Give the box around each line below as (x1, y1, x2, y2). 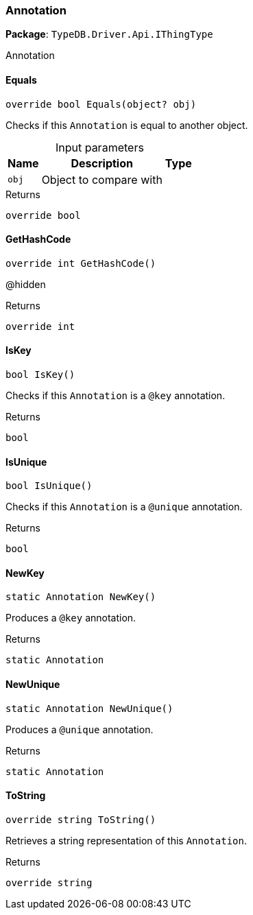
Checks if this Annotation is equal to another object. (5, 119, 248, 131)
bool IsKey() (5, 369, 75, 381)
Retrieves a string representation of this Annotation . (5, 834, 247, 846)
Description (71, 156, 133, 170)
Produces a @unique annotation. (5, 723, 154, 735)
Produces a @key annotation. (5, 612, 136, 624)
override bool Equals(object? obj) (5, 98, 197, 110)
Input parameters (55, 140, 144, 154)
